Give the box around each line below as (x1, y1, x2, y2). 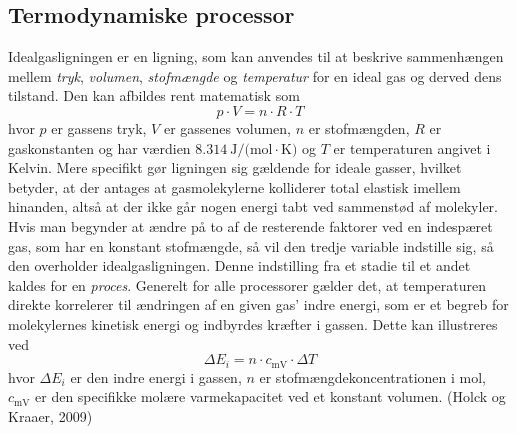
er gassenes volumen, (163, 117, 291, 138)
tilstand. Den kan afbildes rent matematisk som (8, 85, 300, 106)
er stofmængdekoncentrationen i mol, (259, 366, 486, 387)
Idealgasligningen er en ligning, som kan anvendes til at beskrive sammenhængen (8, 46, 504, 67)
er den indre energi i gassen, (70, 366, 242, 387)
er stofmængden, (308, 117, 410, 138)
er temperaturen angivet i (333, 137, 491, 158)
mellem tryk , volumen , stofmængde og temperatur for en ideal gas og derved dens (8, 65, 502, 86)
